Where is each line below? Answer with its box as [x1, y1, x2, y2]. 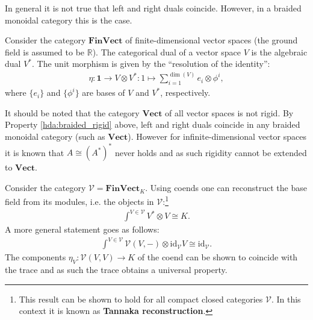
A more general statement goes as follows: [5, 223, 160, 236]
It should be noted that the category [5, 106, 140, 119]
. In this [271, 292, 301, 305]
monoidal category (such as [5, 130, 105, 143]
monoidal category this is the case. [5, 13, 132, 26]
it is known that [5, 146, 64, 158]
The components [5, 251, 66, 263]
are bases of [82, 86, 125, 99]
